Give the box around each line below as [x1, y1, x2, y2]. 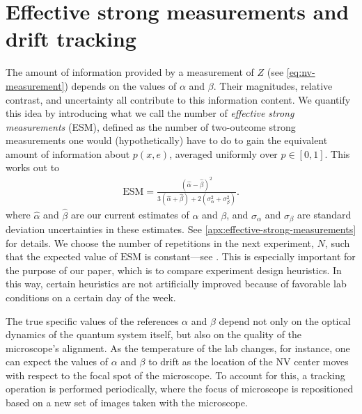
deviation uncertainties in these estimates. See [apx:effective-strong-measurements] [6, 221, 356, 236]
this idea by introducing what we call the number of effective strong [6, 106, 294, 120]
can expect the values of [6, 354, 109, 369]
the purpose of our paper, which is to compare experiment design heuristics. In [6, 262, 342, 277]
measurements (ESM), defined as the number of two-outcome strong [6, 119, 296, 134]
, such [324, 235, 350, 250]
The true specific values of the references [6, 313, 179, 328]
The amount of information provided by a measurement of [6, 65, 254, 79]
